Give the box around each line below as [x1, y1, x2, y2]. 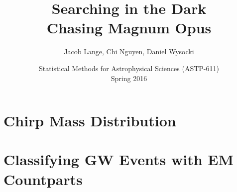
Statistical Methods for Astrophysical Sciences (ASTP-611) [39, 63, 219, 73]
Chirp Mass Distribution [3, 110, 176, 131]
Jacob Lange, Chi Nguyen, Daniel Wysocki [64, 46, 194, 57]
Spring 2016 [111, 73, 147, 83]
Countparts [3, 169, 83, 189]
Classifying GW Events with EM [3, 149, 234, 170]
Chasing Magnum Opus [46, 17, 212, 38]
